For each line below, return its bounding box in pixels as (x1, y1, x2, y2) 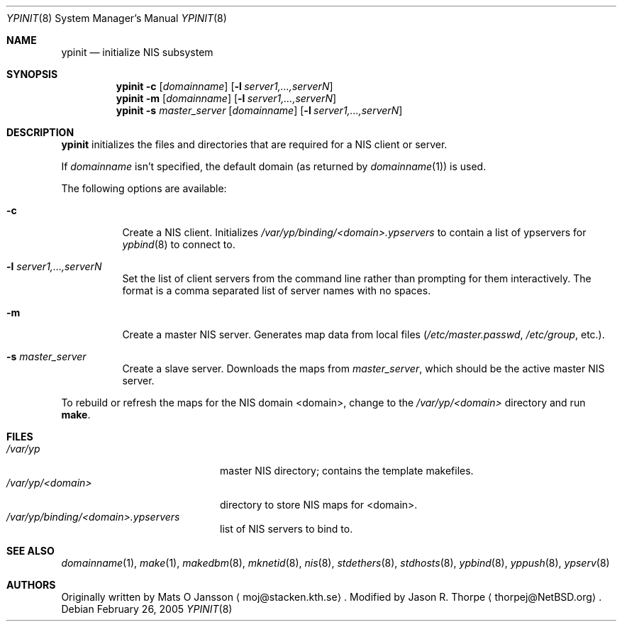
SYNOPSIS (6, 68, 58, 80)
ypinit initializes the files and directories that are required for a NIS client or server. (61, 138, 448, 150)
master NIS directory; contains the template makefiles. (220, 465, 474, 477)
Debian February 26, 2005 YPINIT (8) (61, 603, 233, 615)
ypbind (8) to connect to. (122, 238, 235, 250)
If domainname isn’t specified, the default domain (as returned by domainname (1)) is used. (61, 160, 487, 172)
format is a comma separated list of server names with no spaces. (122, 284, 431, 296)
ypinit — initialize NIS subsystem (61, 46, 213, 58)
